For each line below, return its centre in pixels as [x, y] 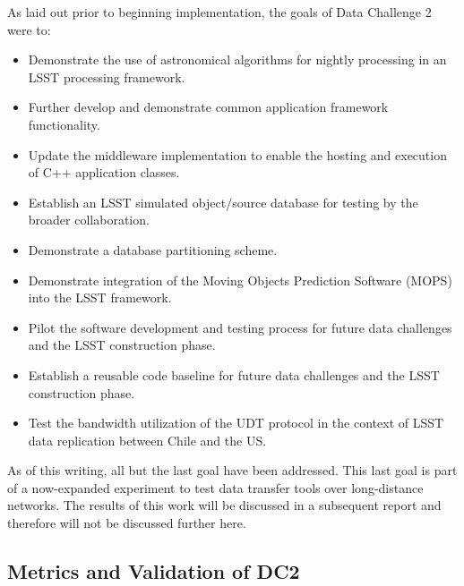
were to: [29, 29]
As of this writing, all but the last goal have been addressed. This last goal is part [232, 470]
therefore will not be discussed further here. [127, 523]
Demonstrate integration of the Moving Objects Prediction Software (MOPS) [240, 280]
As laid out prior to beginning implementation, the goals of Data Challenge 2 [219, 12]
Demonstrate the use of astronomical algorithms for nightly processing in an [237, 59]
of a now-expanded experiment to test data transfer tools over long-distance [215, 487]
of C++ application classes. [104, 172]
